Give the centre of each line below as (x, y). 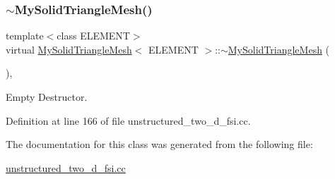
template (25, 36)
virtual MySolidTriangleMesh (69, 49)
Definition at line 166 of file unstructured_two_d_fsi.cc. (128, 120)
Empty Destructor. (47, 97)
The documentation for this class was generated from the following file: (159, 144)
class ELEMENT (93, 36)
